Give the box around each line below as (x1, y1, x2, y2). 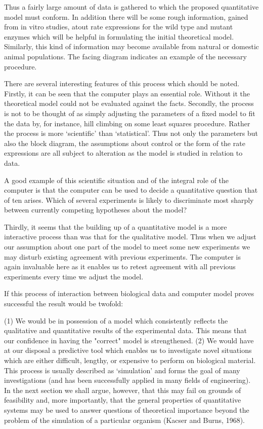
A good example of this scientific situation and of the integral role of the (4, 174, 229, 185)
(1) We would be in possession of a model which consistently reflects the (4, 315, 228, 326)
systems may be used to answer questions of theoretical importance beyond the (4, 404, 249, 415)
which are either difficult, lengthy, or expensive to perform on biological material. (4, 355, 256, 365)
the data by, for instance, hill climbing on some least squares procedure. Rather (4, 118, 250, 128)
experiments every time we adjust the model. (4, 271, 144, 281)
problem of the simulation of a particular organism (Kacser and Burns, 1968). (4, 414, 245, 425)
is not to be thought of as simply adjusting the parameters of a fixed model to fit (4, 108, 255, 118)
